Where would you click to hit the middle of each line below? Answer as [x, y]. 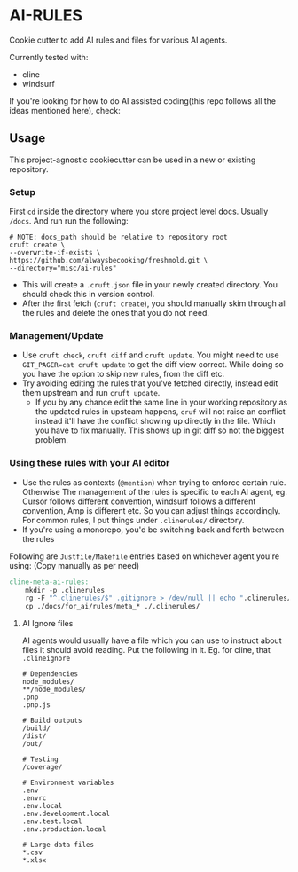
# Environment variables [68, 783]
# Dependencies [50, 674]
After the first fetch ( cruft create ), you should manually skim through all [154, 303]
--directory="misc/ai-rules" [63, 268]
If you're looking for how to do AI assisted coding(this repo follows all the [143, 101]
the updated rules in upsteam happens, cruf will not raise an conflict [160, 412]
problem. [52, 440]
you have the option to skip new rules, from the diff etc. [123, 374]
